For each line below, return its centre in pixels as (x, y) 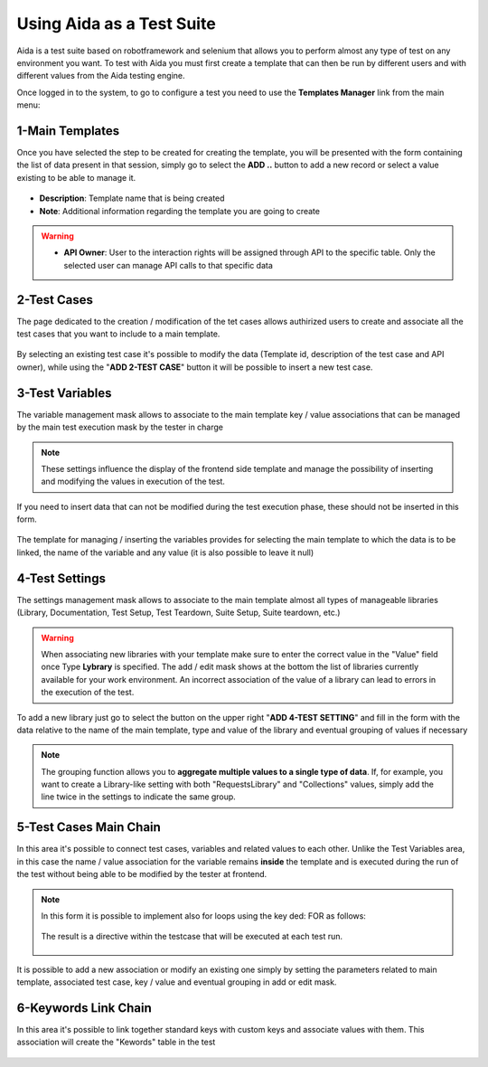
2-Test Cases (55, 300)
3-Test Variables (64, 393)
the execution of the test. (88, 693)
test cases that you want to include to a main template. (118, 334)
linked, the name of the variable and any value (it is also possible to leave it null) (165, 552)
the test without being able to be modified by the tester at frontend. (142, 874)
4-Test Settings (61, 578)
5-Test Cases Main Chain (89, 827)
